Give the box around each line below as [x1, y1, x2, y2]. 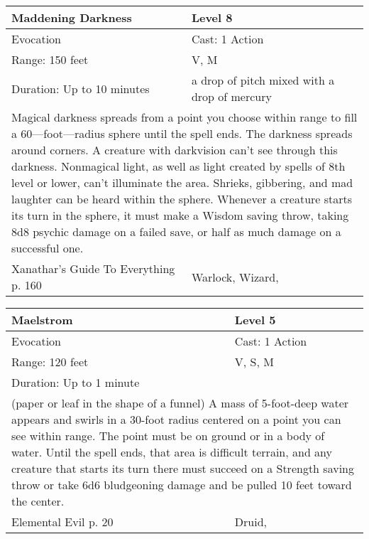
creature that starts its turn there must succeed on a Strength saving [11, 460, 354, 476]
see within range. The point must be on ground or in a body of [11, 427, 325, 444]
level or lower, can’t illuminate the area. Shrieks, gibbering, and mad [11, 174, 353, 191]
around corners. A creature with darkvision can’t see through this [11, 142, 338, 158]
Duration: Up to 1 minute [11, 374, 140, 390]
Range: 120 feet [11, 353, 89, 370]
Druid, [234, 513, 268, 530]
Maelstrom [11, 311, 73, 328]
